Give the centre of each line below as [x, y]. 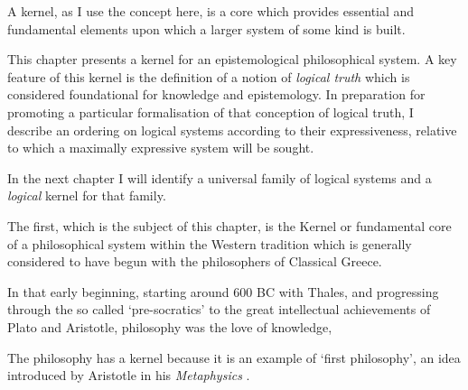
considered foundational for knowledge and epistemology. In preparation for [216, 94]
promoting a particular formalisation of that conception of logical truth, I [211, 111]
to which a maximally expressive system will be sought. [161, 148]
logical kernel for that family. [87, 195]
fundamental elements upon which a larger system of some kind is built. [206, 28]
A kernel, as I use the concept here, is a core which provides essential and [211, 11]
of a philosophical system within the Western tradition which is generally [210, 243]
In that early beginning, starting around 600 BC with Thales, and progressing [223, 291]
